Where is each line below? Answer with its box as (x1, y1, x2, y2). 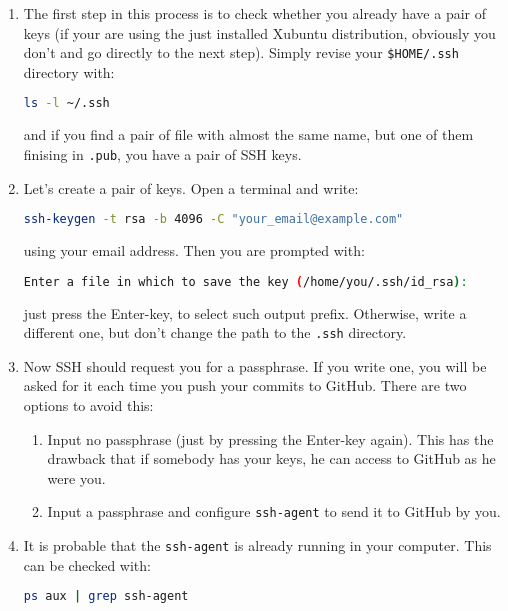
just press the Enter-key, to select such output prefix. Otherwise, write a (23, 302, 467, 323)
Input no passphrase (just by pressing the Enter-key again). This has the (47, 428, 494, 449)
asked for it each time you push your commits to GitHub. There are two (23, 375, 467, 396)
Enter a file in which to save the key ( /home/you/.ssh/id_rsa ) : (23, 274, 468, 289)
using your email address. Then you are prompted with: (23, 240, 365, 261)
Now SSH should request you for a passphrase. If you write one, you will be (23, 355, 487, 376)
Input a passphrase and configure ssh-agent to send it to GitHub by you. (47, 501, 501, 522)
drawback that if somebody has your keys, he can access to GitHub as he (47, 448, 496, 469)
